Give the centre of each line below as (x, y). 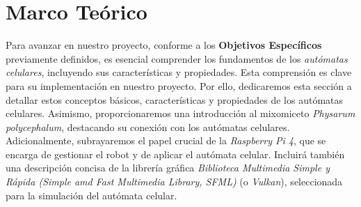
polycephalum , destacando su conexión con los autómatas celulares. (148, 127)
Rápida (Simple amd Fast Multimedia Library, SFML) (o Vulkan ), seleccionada (174, 182)
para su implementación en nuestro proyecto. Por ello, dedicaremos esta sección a (179, 85)
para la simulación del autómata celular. (91, 195)
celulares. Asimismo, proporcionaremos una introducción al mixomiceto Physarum (180, 113)
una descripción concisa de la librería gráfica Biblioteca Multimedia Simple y (168, 168)
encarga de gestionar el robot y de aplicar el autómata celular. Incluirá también (175, 154)
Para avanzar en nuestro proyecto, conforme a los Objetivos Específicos (164, 45)
